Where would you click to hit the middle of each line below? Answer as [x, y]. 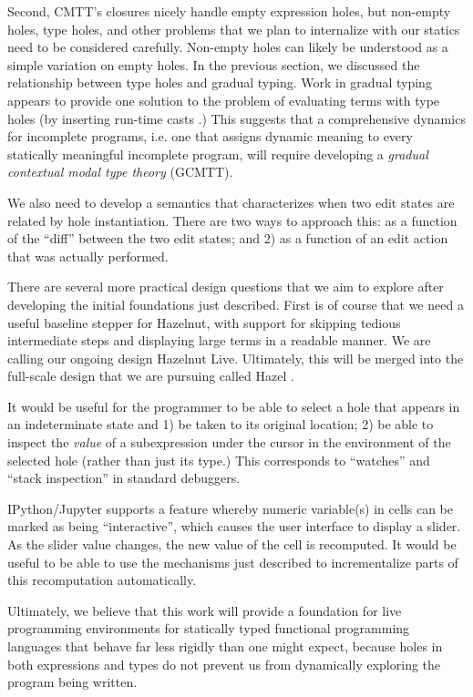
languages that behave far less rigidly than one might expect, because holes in [225, 646]
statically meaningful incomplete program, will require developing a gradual [218, 154]
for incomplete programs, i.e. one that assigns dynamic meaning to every [210, 136]
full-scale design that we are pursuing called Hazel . [151, 376]
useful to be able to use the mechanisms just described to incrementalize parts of [233, 562]
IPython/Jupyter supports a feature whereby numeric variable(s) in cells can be [231, 508]
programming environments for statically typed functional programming [209, 628]
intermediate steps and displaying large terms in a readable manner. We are [219, 340]
